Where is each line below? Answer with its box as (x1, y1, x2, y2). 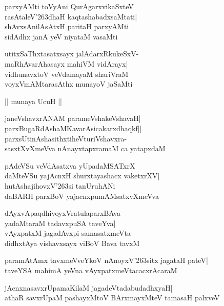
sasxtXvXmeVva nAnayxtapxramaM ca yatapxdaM (5, 143, 166, 154)
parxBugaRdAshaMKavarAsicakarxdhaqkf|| (5, 123, 142, 133)
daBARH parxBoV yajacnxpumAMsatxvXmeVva (5, 190, 159, 201)
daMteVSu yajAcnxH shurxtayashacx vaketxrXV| (5, 170, 160, 181)
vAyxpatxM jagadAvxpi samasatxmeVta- (5, 228, 133, 238)
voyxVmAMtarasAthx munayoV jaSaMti (5, 78, 133, 89)
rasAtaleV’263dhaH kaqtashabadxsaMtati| (5, 11, 137, 22)
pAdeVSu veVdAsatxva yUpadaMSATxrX (5, 160, 135, 171)
